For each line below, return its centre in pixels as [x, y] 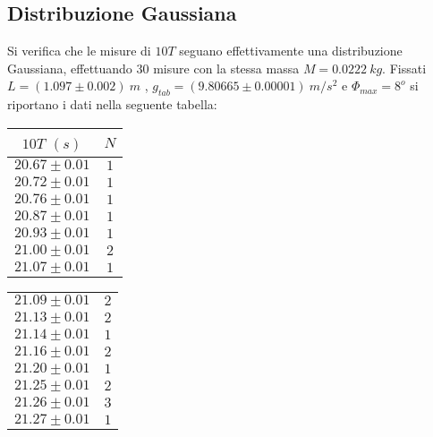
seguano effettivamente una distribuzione [291, 51]
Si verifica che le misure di [79, 51]
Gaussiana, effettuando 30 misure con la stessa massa [153, 68]
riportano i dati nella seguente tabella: [112, 104]
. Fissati [404, 68]
